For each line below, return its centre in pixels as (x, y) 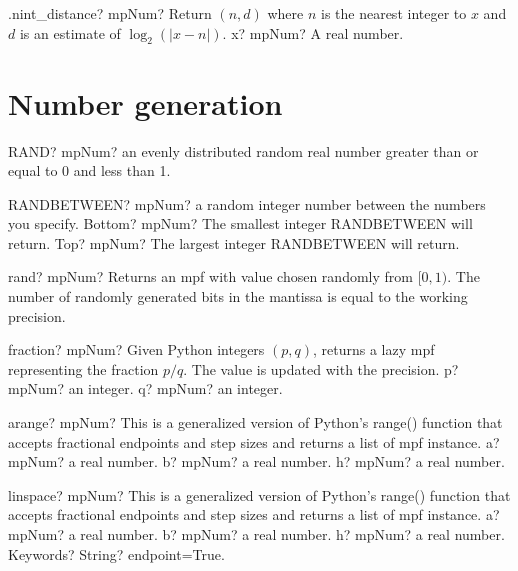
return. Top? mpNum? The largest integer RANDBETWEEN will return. (234, 242)
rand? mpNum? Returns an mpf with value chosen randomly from (210, 276)
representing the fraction (83, 368)
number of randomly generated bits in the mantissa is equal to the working (238, 296)
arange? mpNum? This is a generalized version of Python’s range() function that (255, 422)
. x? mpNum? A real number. (313, 32)
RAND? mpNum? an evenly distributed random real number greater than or (243, 150)
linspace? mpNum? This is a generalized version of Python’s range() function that (259, 494)
